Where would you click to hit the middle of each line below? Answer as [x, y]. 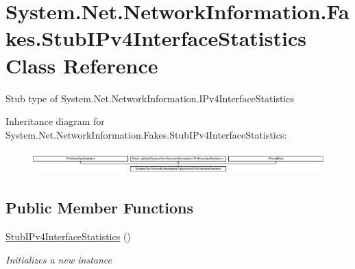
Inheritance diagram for [55, 121]
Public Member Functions [99, 208]
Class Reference [82, 65]
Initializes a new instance [59, 259]
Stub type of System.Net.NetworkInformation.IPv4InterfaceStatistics [150, 98]
